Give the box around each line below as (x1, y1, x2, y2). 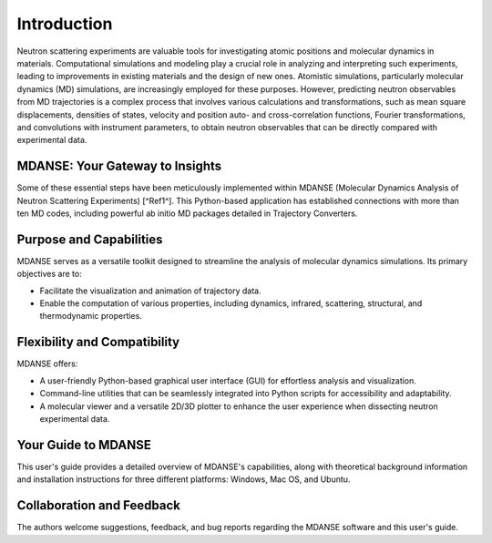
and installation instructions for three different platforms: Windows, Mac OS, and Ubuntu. (16, 474, 351, 485)
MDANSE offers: (16, 358, 78, 369)
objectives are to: (16, 269, 82, 280)
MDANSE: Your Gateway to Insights (16, 159, 222, 174)
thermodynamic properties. (39, 311, 143, 322)
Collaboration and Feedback (16, 497, 181, 514)
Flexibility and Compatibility (16, 334, 180, 350)
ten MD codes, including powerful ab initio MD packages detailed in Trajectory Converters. (16, 208, 358, 219)
